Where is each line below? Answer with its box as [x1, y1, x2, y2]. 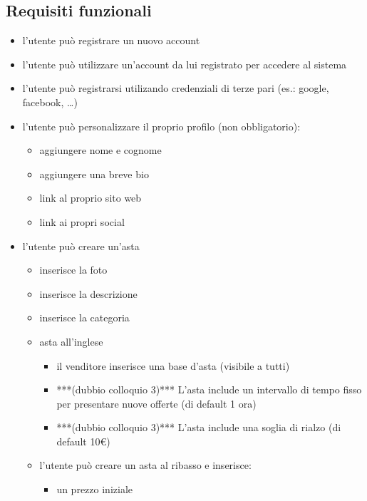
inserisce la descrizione [39, 286, 138, 301]
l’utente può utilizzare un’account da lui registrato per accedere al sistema [22, 56, 347, 71]
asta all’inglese [39, 334, 103, 348]
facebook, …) [22, 94, 78, 109]
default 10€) [56, 433, 110, 448]
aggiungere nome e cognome [39, 143, 162, 157]
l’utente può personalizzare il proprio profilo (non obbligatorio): [22, 118, 301, 133]
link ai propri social [39, 214, 125, 229]
